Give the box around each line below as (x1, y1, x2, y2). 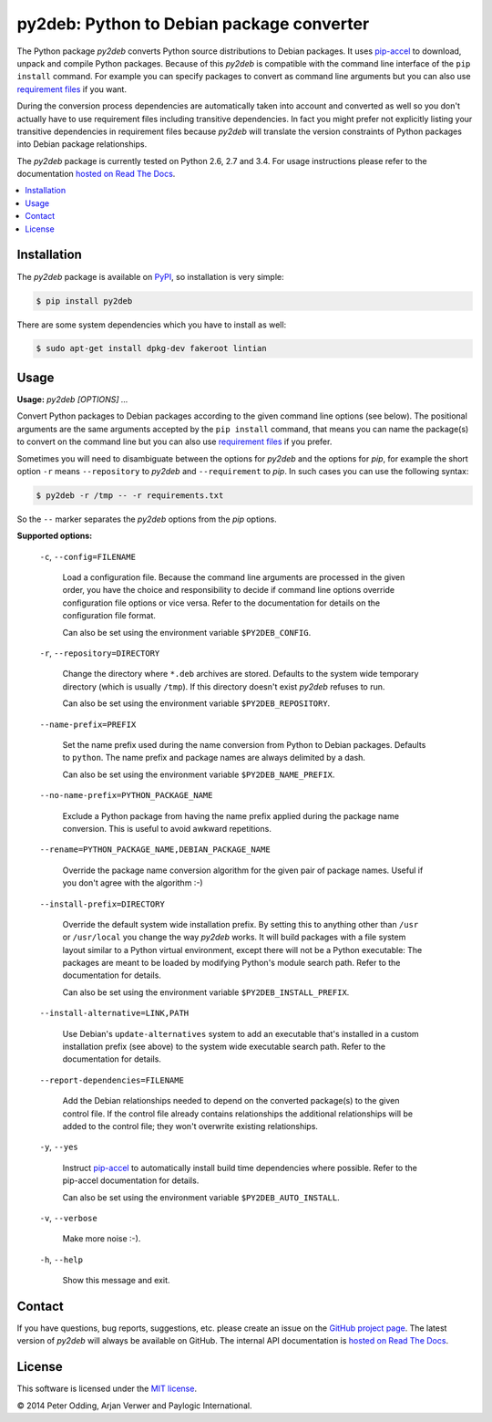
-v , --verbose (39, 1212, 97, 1223)
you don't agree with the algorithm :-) (62, 877, 204, 888)
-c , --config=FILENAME (39, 551, 137, 562)
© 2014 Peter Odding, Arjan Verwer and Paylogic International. (16, 1400, 252, 1411)
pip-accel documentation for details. (62, 1175, 200, 1186)
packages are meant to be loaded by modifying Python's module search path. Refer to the (62, 958, 401, 969)
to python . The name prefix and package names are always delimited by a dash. (62, 753, 366, 763)
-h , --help (39, 1254, 84, 1265)
